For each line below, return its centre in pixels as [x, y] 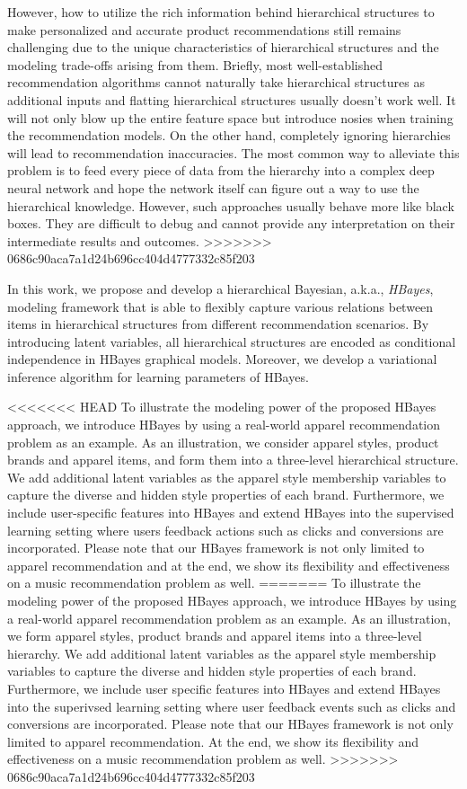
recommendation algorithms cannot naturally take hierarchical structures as [216, 82]
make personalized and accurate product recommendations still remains [204, 29]
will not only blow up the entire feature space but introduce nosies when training [230, 117]
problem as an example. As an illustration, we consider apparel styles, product [223, 442]
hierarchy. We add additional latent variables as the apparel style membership [222, 653]
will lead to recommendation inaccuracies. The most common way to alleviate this [233, 152]
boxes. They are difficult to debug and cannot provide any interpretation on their [231, 223]
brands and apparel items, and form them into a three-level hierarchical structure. [233, 460]
